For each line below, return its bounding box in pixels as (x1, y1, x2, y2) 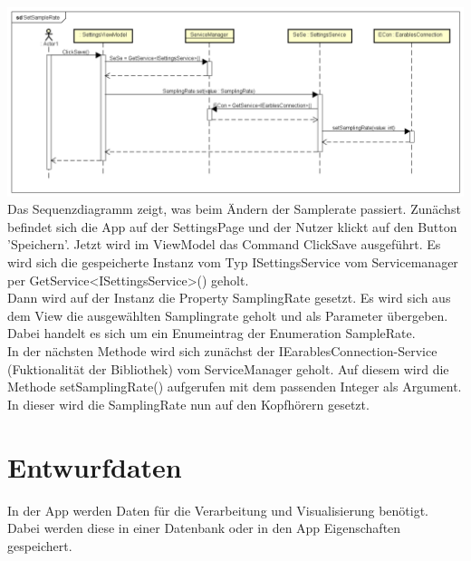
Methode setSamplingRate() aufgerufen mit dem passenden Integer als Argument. (7, 377, 462, 396)
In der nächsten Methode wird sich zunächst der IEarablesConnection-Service (7, 342, 437, 361)
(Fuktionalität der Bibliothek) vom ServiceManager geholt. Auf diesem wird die (7, 359, 449, 378)
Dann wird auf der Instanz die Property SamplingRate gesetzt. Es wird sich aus (7, 288, 451, 307)
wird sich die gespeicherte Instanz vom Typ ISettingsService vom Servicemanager (7, 253, 458, 272)
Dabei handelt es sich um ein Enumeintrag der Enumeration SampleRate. (7, 324, 416, 343)
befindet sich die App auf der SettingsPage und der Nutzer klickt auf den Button (7, 217, 457, 236)
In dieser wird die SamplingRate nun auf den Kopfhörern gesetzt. (7, 394, 370, 413)
